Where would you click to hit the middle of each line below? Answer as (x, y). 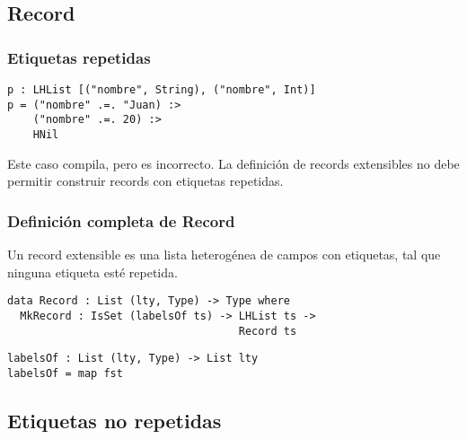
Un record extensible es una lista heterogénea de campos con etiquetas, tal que (224, 255)
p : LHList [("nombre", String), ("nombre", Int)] (162, 90)
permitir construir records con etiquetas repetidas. (145, 181)
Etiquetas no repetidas (115, 420)
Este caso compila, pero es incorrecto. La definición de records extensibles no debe (233, 163)
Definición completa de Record (121, 220)
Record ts (268, 331)
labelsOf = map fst (65, 373)
